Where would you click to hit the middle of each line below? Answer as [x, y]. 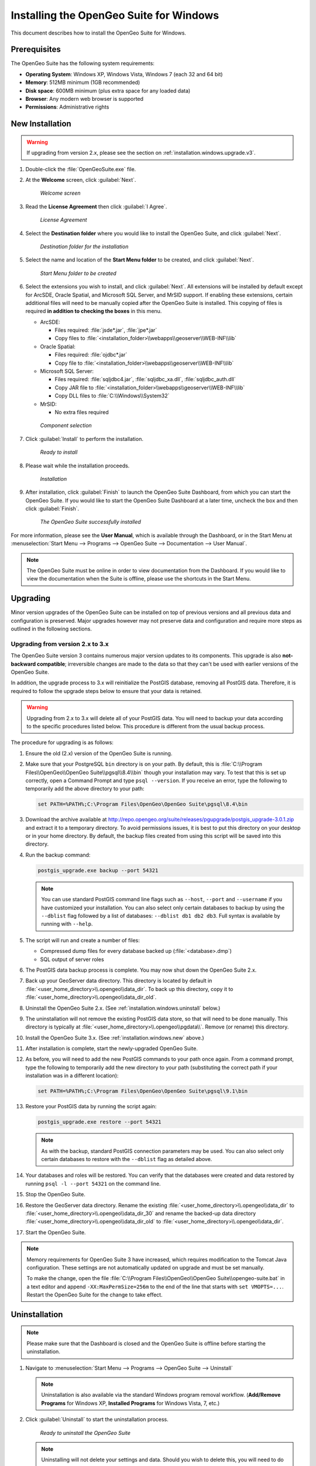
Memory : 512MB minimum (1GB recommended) [83, 83]
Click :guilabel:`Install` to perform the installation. [84, 439]
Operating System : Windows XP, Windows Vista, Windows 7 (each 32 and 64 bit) [124, 74]
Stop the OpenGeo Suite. [56, 1194]
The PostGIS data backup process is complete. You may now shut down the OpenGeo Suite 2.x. [141, 970]
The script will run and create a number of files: [83, 940]
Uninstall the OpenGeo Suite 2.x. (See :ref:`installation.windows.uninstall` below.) [123, 1008]
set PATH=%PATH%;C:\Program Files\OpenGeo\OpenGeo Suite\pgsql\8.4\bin [143, 804]
